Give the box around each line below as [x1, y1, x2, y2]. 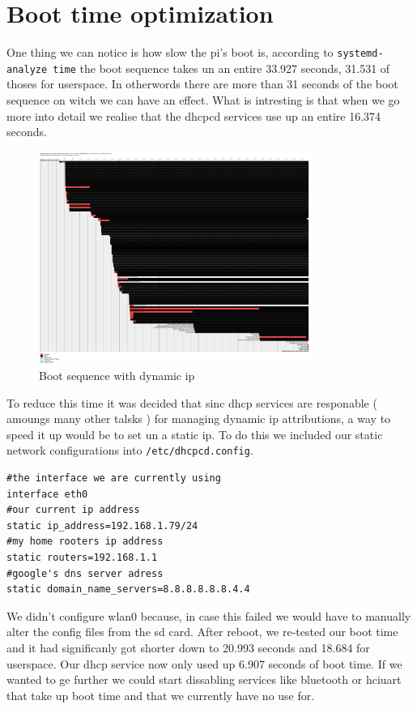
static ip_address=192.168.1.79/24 [6, 519, 198, 532]
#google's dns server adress [6, 567, 164, 579]
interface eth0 [6, 488, 88, 500]
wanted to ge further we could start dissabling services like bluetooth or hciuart [6, 671, 402, 688]
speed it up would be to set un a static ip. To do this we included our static [6, 425, 383, 442]
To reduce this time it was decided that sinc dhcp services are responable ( [6, 394, 377, 411]
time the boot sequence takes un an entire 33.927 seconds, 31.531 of [53, 59, 390, 76]
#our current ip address [6, 504, 140, 516]
